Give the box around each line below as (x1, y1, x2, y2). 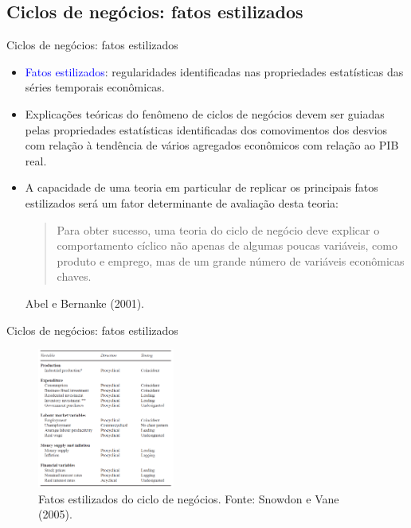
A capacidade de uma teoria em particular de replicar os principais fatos (25, 179, 378, 196)
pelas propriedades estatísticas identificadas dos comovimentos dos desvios (25, 121, 388, 138)
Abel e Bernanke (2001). (25, 294, 144, 311)
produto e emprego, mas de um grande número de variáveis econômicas (57, 252, 405, 269)
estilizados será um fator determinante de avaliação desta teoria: (25, 194, 339, 211)
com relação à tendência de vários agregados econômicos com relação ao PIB (25, 137, 399, 153)
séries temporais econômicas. (25, 79, 165, 95)
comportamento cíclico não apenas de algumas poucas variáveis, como (57, 237, 397, 254)
